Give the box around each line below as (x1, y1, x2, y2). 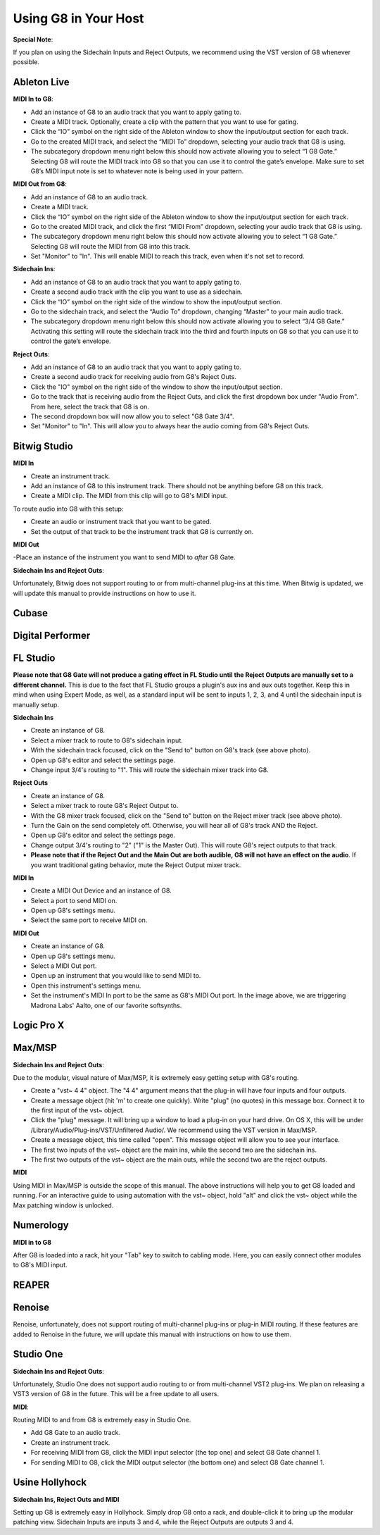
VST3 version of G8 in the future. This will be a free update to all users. (13, 1390, 220, 1398)
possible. (13, 58, 40, 66)
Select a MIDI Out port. (30, 962, 97, 970)
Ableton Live (13, 76, 70, 88)
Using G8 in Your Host (13, 11, 144, 26)
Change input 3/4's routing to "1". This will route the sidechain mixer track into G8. (30, 766, 269, 774)
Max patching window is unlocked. (13, 1201, 114, 1210)
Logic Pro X (13, 1019, 65, 1031)
